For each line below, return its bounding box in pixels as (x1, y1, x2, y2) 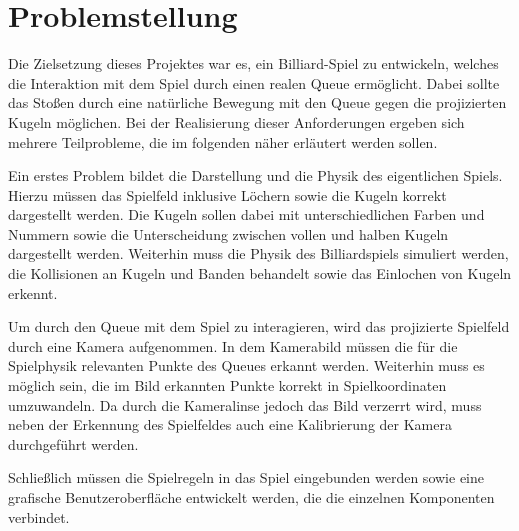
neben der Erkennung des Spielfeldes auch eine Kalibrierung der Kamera (8, 414, 452, 435)
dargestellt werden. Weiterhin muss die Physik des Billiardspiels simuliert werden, (8, 243, 509, 264)
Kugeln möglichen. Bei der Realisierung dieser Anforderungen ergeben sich (8, 111, 465, 132)
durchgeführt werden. (8, 433, 139, 454)
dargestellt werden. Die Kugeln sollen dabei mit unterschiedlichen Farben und (8, 204, 485, 225)
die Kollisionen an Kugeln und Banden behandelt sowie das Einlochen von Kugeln (8, 263, 512, 284)
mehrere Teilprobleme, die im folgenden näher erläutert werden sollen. (8, 131, 438, 152)
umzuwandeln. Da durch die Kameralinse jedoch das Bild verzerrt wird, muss (8, 394, 482, 415)
